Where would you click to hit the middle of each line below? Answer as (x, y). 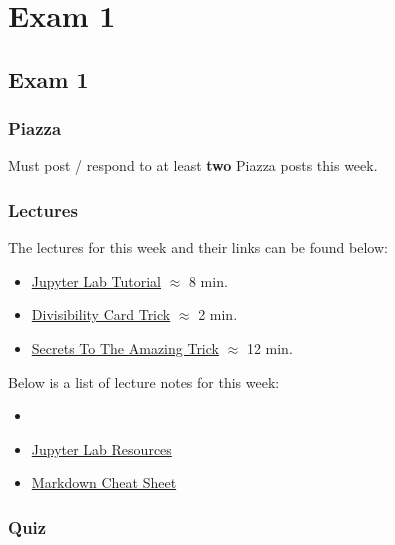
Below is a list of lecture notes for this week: (144, 381)
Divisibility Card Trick (101, 314)
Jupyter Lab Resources (101, 448)
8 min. (208, 280)
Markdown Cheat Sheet (104, 482)
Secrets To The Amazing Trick (125, 347)
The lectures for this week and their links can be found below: (198, 247)
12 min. (269, 347)
